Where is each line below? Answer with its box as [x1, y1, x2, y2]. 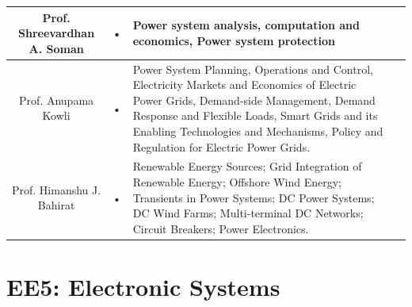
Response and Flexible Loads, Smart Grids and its [132, 107, 378, 124]
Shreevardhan [18, 25, 95, 41]
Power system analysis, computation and [132, 17, 360, 33]
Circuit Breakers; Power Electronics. [132, 220, 309, 236]
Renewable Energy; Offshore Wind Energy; [132, 173, 341, 190]
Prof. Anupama [19, 91, 94, 108]
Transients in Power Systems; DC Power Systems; [132, 189, 375, 205]
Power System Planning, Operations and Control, [132, 60, 373, 77]
